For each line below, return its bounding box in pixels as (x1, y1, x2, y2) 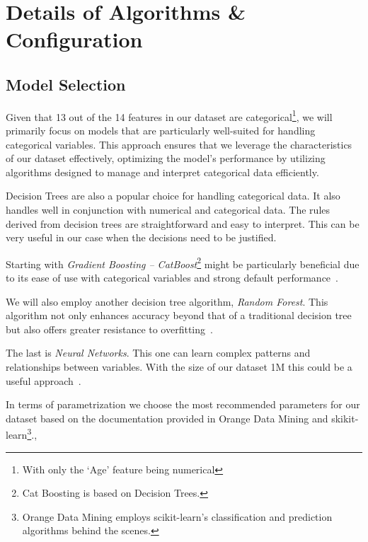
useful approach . (6, 373, 81, 388)
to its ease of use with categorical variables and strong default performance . (6, 270, 338, 285)
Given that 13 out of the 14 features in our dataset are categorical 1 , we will (6, 107, 333, 124)
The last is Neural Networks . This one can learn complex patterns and (6, 345, 311, 360)
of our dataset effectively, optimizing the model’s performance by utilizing (6, 151, 326, 166)
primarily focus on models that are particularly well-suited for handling (6, 123, 316, 138)
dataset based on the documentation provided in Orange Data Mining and (6, 410, 328, 425)
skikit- (331, 410, 359, 425)
